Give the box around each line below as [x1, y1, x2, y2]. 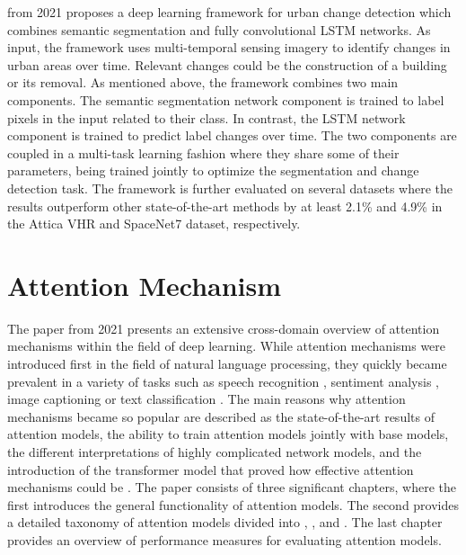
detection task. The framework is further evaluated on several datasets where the [7, 178, 453, 197]
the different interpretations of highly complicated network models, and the [7, 443, 422, 461]
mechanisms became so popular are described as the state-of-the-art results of [7, 407, 435, 425]
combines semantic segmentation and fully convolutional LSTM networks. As [7, 20, 431, 39]
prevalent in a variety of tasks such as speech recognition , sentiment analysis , [7, 371, 439, 390]
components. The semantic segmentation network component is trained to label [7, 90, 444, 109]
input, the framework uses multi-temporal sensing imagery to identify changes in [7, 38, 451, 57]
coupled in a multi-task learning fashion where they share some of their [7, 143, 400, 162]
